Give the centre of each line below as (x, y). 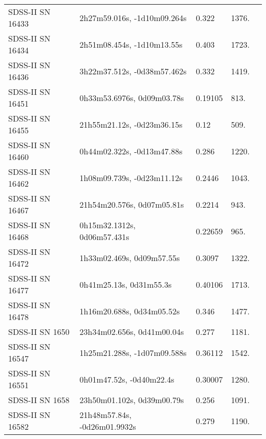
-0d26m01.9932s (108, 426)
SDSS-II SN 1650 (39, 332)
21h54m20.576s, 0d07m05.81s (132, 204)
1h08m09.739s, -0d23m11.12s (131, 177)
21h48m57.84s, (105, 415)
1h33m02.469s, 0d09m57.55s (130, 257)
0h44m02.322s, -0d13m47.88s (131, 151)
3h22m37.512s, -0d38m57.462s (133, 71)
